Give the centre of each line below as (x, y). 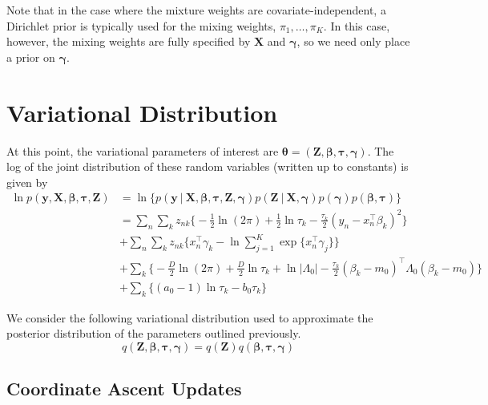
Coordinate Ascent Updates (124, 389)
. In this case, (357, 25)
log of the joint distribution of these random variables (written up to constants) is (208, 166)
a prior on (31, 57)
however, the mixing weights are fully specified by (129, 41)
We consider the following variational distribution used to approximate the (190, 317)
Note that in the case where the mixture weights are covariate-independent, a (196, 10)
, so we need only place (353, 41)
